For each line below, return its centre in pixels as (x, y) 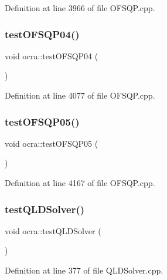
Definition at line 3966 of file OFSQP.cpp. (80, 8)
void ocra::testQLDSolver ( (53, 230)
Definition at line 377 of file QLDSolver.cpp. (84, 270)
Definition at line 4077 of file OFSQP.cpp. (80, 95)
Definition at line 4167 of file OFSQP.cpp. (80, 183)
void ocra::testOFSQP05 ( (52, 143)
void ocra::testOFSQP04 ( (52, 55)
